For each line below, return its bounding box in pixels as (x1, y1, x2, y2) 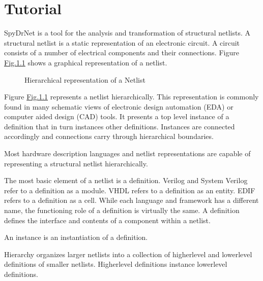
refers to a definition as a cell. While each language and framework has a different (4, 195, 259, 205)
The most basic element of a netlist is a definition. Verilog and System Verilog (4, 175, 248, 186)
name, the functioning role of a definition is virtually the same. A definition (4, 205, 240, 216)
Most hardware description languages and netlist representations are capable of (4, 148, 251, 159)
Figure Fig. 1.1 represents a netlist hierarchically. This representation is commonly (4, 91, 259, 102)
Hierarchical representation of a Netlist (24, 74, 145, 85)
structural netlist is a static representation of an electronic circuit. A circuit (4, 37, 240, 48)
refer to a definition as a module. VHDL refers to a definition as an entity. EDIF (4, 185, 255, 195)
